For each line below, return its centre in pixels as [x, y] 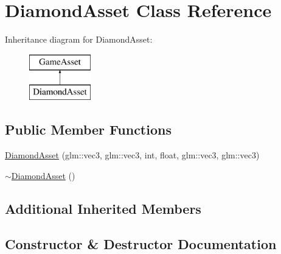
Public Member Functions [88, 129]
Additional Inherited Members [103, 208]
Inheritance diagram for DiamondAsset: [79, 39]
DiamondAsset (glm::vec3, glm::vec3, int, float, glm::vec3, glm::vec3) [132, 155]
